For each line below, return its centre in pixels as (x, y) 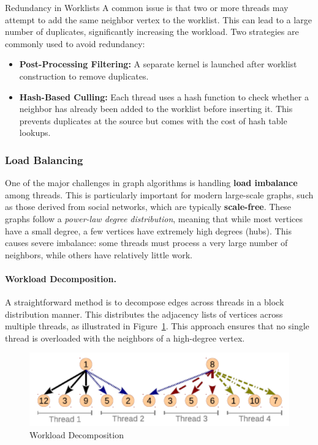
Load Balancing (44, 159)
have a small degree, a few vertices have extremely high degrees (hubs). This (148, 230)
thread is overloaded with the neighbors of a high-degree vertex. (125, 338)
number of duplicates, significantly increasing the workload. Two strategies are (152, 32)
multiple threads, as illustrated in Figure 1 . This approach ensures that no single (157, 326)
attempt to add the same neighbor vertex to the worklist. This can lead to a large (158, 19)
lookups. (35, 133)
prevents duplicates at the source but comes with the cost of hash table (153, 120)
